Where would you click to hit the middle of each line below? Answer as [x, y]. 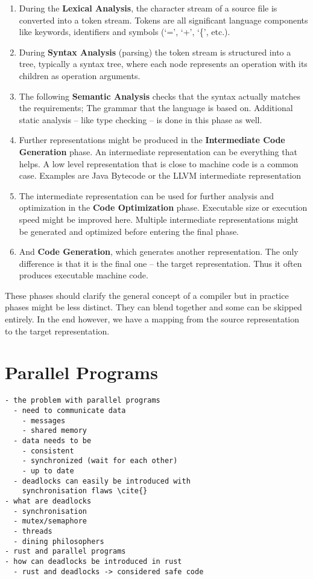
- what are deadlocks [48, 501]
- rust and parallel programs [65, 552]
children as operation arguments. [80, 75]
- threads [33, 531]
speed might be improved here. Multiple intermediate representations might [159, 219]
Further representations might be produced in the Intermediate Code [152, 140]
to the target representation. [57, 331]
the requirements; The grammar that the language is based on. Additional [156, 108]
